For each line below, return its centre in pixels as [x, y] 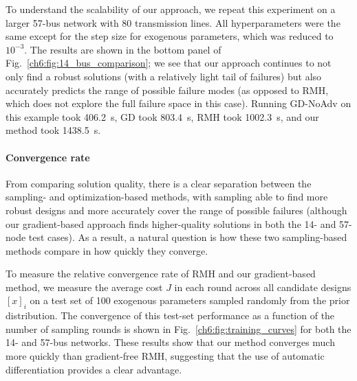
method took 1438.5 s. [53, 130]
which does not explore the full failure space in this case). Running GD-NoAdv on [178, 103]
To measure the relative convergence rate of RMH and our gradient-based [161, 274]
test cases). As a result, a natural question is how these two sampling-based [188, 237]
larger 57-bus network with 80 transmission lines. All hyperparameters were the [173, 22]
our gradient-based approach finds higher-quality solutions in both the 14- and [171, 223]
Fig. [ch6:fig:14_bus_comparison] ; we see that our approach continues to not [169, 63]
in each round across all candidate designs [263, 287]
